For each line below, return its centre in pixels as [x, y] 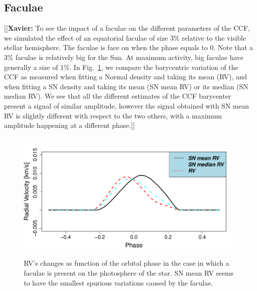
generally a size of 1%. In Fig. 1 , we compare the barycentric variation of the [121, 67]
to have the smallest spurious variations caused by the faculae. [119, 282]
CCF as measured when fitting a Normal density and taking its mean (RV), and [126, 77]
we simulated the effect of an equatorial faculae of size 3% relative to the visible [125, 37]
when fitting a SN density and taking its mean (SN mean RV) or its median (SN [126, 86]
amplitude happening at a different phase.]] [70, 125]
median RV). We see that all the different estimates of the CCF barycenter [118, 96]
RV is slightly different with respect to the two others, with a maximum [113, 115]
